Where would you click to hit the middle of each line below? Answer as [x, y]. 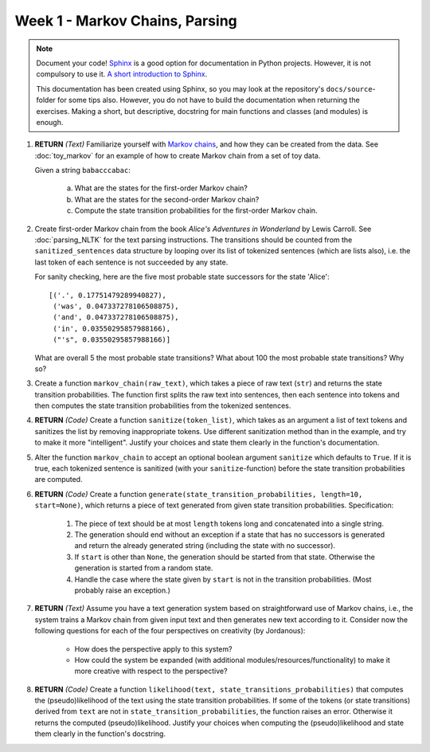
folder [46, 100]
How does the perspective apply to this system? [153, 648]
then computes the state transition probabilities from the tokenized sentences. [163, 405]
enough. [50, 122]
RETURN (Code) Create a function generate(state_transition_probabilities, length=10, [199, 494]
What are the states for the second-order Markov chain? [167, 199]
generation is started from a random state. [144, 568]
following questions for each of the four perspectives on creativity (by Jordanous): [170, 631]
